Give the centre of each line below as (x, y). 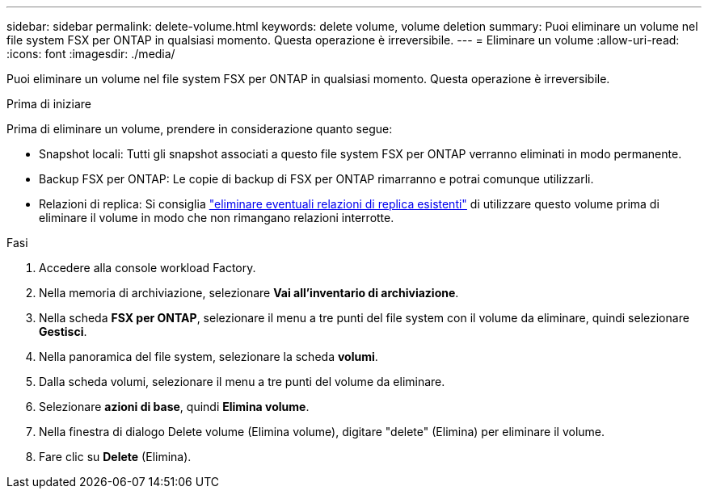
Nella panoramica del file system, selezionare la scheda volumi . (209, 357)
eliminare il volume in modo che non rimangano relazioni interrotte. (217, 218)
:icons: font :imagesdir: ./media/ (91, 54)
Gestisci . (63, 331)
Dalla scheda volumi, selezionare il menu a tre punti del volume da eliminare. (242, 382)
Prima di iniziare (49, 104)
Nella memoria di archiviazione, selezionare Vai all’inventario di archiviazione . (249, 293)
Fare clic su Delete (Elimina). (115, 457)
